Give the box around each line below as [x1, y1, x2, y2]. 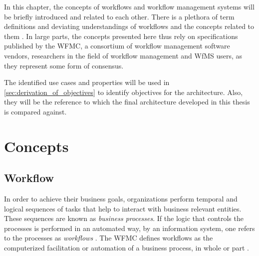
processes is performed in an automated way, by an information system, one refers [4, 222, 255, 233]
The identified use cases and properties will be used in [4, 77, 170, 87]
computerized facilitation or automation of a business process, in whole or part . [4, 242, 249, 253]
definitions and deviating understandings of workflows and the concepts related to [4, 21, 255, 31]
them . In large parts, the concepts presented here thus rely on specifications [4, 30, 238, 41]
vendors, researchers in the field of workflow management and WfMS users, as [4, 50, 243, 60]
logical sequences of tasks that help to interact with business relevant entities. [4, 203, 242, 213]
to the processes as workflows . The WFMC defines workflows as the [4, 232, 213, 243]
